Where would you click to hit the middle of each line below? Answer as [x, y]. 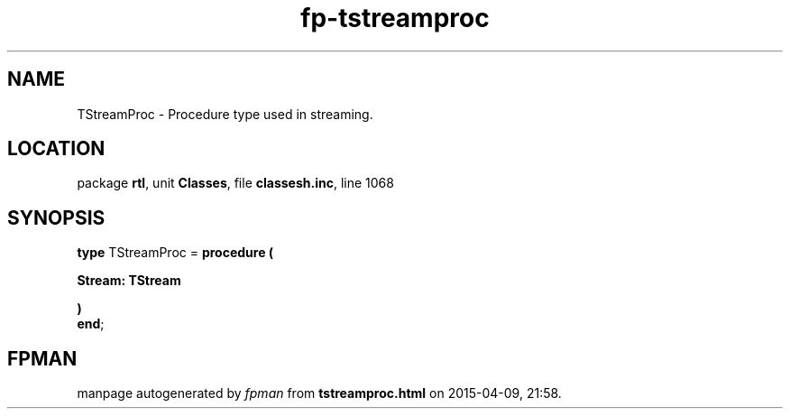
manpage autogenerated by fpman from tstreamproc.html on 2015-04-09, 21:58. [319, 393]
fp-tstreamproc [395, 18]
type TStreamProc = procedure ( [175, 253]
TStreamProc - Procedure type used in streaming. [225, 114]
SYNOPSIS [56, 217]
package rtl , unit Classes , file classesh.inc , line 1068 [235, 183]
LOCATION [56, 149]
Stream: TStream [129, 281]
